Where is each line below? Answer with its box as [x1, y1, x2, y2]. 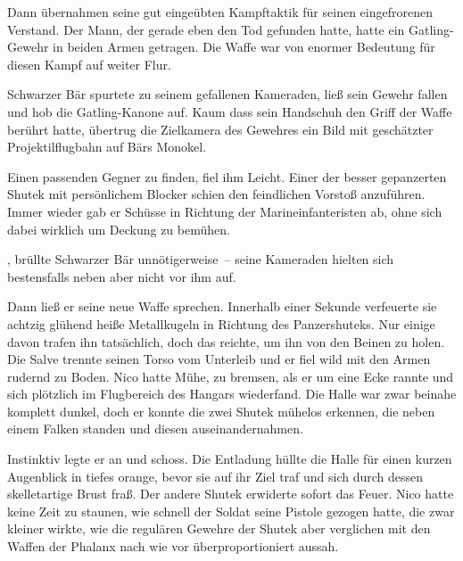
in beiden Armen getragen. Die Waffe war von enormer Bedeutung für [53, 37, 435, 56]
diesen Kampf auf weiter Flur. [7, 54, 171, 73]
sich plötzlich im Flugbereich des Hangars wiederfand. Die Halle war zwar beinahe [7, 384, 457, 403]
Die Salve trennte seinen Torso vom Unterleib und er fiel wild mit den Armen [7, 350, 431, 368]
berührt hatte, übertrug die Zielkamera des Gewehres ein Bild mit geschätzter [7, 120, 434, 138]
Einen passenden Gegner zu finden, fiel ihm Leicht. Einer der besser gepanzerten [7, 167, 447, 186]
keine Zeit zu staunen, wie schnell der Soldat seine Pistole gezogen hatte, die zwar [7, 501, 455, 520]
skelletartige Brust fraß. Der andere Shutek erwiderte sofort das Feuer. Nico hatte [7, 484, 454, 503]
